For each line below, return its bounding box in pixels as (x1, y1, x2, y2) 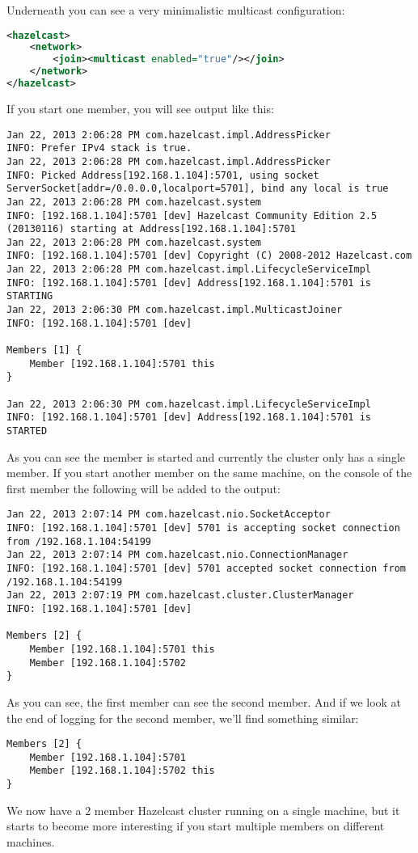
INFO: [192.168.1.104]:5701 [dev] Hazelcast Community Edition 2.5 (6, 209, 378, 222)
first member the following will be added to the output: (6, 479, 281, 496)
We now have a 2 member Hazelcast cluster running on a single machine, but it (6, 801, 400, 818)
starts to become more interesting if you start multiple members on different (6, 817, 385, 834)
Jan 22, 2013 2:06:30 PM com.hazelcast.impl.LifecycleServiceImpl (6, 398, 372, 410)
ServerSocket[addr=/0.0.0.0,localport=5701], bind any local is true (6, 183, 389, 195)
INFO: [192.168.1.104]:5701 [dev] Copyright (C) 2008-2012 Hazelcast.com (6, 250, 412, 262)
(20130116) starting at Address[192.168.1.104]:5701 (6, 223, 296, 235)
